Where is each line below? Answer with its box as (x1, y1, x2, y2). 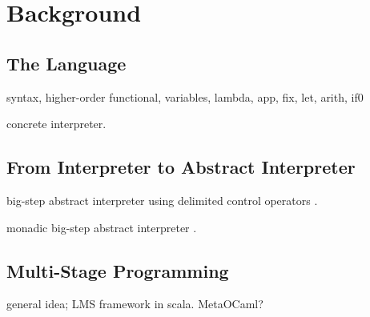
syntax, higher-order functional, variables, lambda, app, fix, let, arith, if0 (6, 88, 364, 105)
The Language (6, 50, 127, 75)
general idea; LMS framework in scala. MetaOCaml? (6, 295, 263, 312)
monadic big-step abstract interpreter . (6, 219, 197, 235)
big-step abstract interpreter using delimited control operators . (6, 191, 318, 208)
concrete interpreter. (6, 115, 107, 132)
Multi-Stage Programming (6, 258, 229, 283)
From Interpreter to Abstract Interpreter (6, 154, 356, 179)
